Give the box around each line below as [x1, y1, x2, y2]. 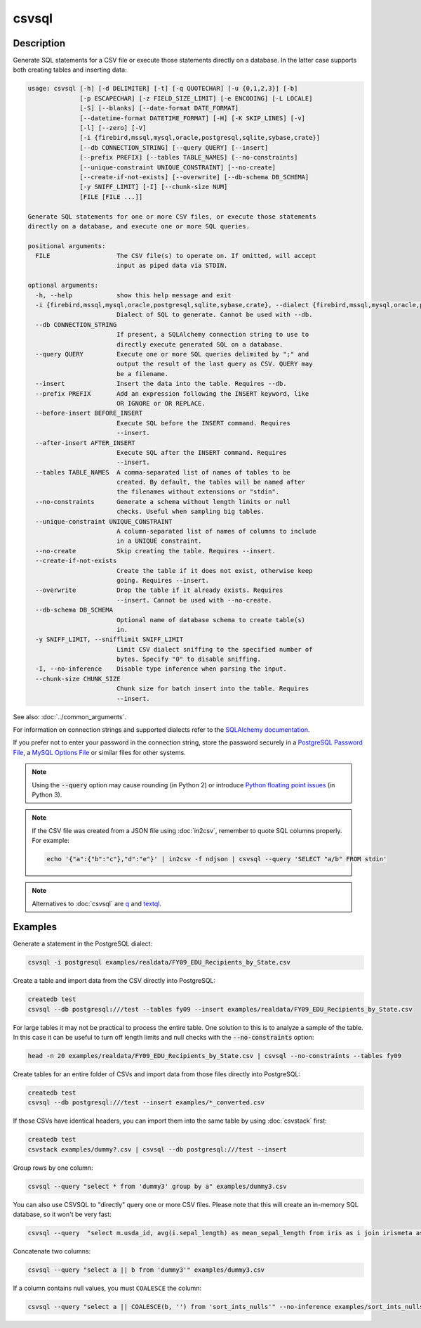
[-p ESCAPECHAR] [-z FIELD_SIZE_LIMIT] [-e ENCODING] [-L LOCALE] [79, 94, 313, 102]
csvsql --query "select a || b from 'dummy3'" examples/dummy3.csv [27, 1266, 265, 1274]
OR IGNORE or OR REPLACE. [116, 399, 206, 407]
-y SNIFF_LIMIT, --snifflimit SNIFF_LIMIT [35, 636, 184, 643]
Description [13, 37, 66, 49]
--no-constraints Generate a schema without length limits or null [35, 498, 291, 505]
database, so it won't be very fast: [13, 1210, 112, 1219]
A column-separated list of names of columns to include [116, 527, 317, 536]
